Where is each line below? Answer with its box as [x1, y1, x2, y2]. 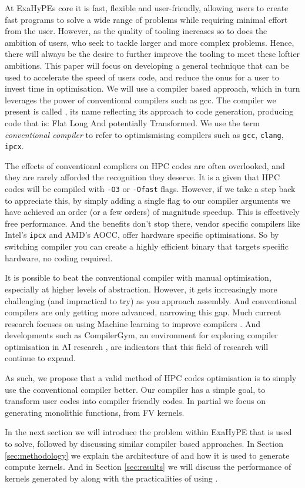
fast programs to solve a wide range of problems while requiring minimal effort [5, 13, 288, 25]
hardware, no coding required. [5, 251, 113, 264]
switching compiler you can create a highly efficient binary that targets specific [5, 240, 289, 253]
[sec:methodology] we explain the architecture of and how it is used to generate [5, 449, 290, 461]
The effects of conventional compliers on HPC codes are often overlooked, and [5, 159, 285, 171]
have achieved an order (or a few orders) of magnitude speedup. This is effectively [5, 206, 300, 218]
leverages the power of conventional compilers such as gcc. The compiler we [5, 93, 276, 106]
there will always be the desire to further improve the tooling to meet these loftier [5, 48, 300, 60]
